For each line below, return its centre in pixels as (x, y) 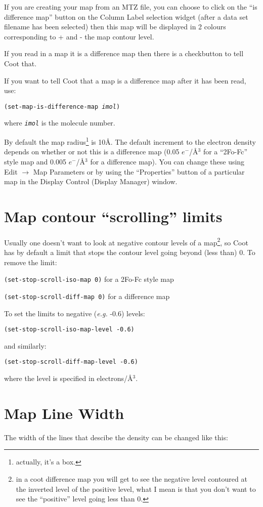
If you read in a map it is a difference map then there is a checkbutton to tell (124, 53)
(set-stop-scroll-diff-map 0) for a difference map (87, 296)
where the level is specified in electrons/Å (69, 378)
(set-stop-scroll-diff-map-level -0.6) (71, 362)
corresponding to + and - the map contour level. (79, 36)
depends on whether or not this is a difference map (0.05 (92, 152)
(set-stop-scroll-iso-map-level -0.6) (69, 330)
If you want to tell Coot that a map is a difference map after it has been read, (125, 80)
